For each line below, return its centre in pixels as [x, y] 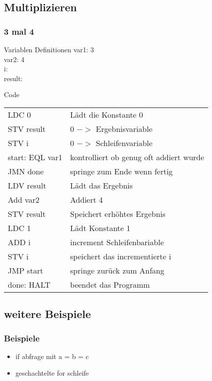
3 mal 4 [19, 31]
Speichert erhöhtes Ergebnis [118, 213]
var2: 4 [14, 59]
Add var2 [24, 199]
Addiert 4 [87, 199]
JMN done [26, 171]
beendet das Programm [110, 284]
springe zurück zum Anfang [117, 270]
